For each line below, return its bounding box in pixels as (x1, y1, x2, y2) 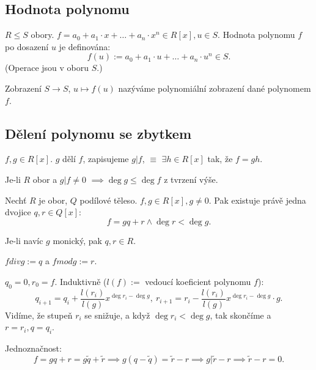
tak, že (207, 152, 233, 165)
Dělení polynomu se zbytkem (5, 124, 192, 142)
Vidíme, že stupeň (5, 308, 73, 321)
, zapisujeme (83, 152, 129, 165)
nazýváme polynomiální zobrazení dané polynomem (118, 81, 311, 94)
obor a (32, 172, 57, 185)
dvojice (5, 205, 31, 218)
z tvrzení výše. (164, 172, 218, 185)
